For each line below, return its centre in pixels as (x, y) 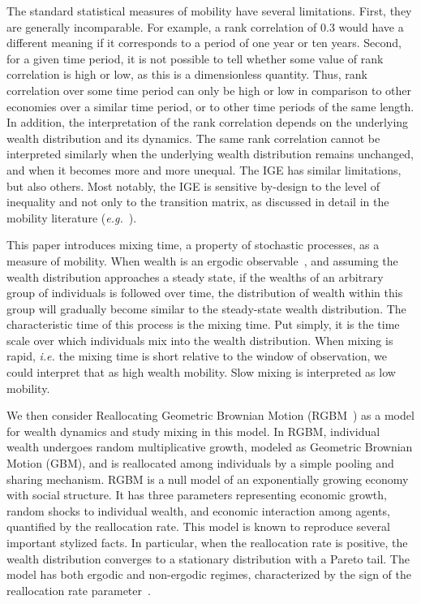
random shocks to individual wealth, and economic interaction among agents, (198, 510)
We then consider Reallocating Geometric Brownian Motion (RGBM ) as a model (210, 415)
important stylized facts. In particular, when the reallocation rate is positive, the (207, 542)
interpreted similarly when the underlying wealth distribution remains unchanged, (210, 154)
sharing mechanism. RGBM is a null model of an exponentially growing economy (208, 479)
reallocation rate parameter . (79, 590)
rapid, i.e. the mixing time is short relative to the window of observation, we (197, 356)
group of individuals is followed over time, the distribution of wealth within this (205, 293)
